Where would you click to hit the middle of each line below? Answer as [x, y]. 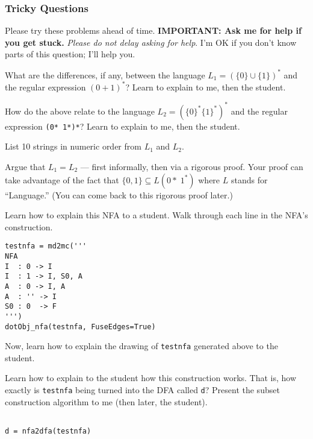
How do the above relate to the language [80, 111]
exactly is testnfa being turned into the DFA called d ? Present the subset [142, 390]
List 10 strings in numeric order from [73, 146]
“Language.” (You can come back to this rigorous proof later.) [119, 194]
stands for [249, 179]
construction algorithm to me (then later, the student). [106, 401]
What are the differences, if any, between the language [105, 74]
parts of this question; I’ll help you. [70, 54]
